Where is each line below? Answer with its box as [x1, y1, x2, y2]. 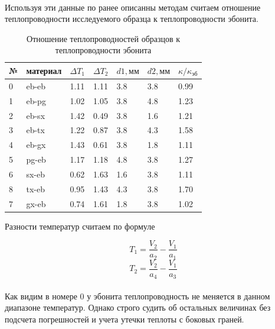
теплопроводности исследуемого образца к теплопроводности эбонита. [5, 12, 258, 25]
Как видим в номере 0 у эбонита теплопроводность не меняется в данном [5, 289, 270, 302]
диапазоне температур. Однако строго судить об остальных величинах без [5, 301, 271, 314]
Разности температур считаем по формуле [5, 220, 155, 232]
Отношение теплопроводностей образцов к [27, 32, 181, 44]
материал [26, 64, 62, 76]
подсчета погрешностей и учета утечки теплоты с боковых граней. [5, 313, 244, 325]
